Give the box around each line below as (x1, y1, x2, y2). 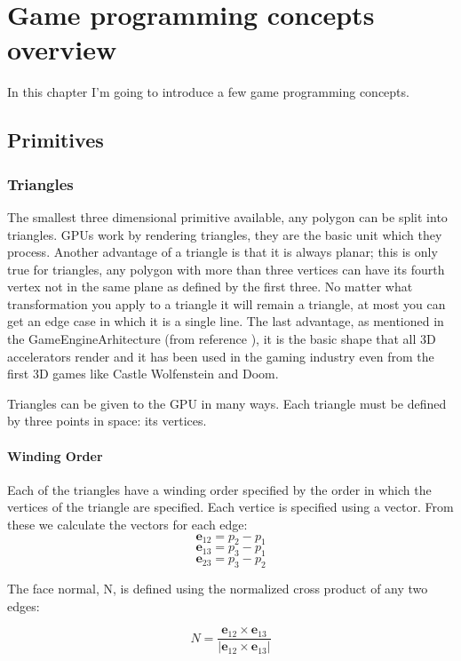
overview (7, 31, 117, 68)
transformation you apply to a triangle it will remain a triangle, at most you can (7, 294, 446, 313)
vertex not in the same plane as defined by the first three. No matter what (7, 277, 413, 296)
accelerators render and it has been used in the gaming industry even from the (7, 346, 434, 365)
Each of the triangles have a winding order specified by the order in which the (7, 480, 432, 498)
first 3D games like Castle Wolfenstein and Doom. (7, 364, 279, 383)
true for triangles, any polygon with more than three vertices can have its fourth (7, 259, 445, 278)
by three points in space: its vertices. (7, 411, 207, 430)
